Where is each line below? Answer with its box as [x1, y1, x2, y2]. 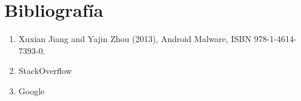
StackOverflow [18, 64, 72, 77]
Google [18, 84, 45, 97]
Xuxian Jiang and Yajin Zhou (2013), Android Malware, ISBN [18, 32, 252, 45]
